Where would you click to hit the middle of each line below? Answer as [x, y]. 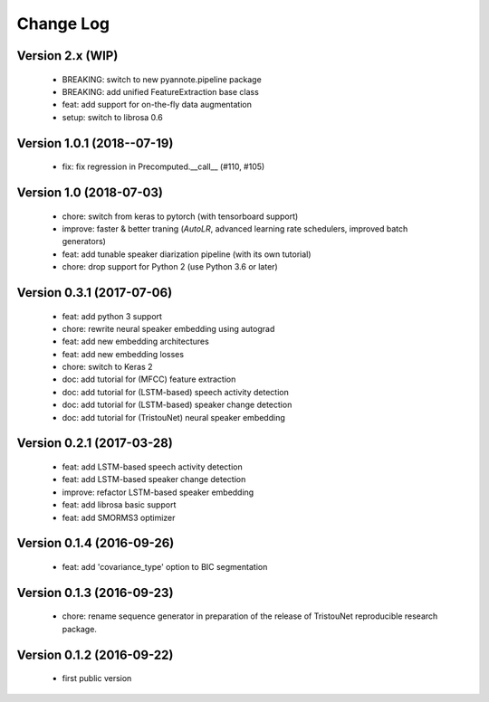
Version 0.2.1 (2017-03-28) [95, 443]
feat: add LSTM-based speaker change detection [154, 479]
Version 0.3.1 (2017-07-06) [95, 293]
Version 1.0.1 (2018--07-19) [95, 143]
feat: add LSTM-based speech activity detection [153, 467]
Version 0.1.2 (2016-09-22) [95, 655]
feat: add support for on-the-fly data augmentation [157, 105]
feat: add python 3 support [112, 316]
